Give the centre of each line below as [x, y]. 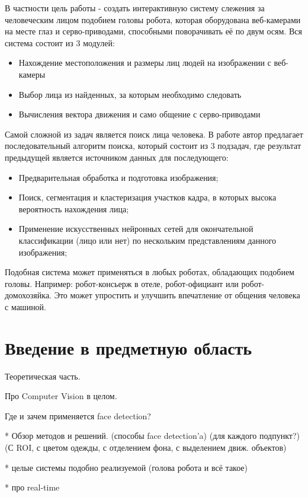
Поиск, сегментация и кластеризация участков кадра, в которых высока [147, 197]
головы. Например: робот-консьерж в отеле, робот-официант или [122, 283]
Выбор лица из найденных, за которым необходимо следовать [130, 94]
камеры [32, 74]
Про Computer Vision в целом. [61, 396]
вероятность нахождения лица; [74, 208]
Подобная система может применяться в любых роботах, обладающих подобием [150, 272]
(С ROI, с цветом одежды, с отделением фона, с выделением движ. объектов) [146, 447]
